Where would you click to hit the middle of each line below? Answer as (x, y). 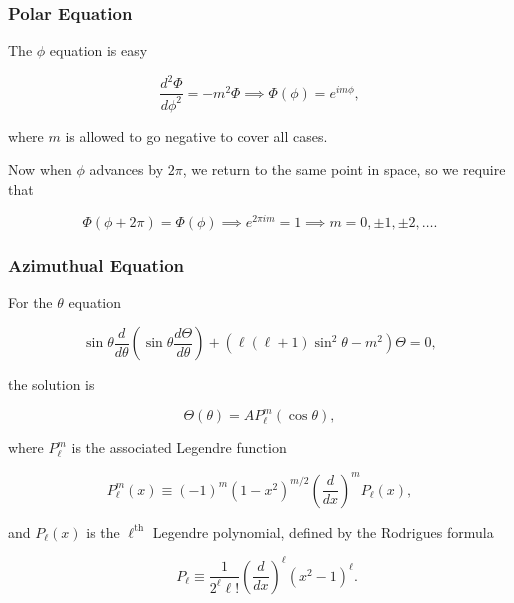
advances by (126, 169)
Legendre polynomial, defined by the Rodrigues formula (323, 531)
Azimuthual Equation (96, 264)
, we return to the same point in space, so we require (344, 169)
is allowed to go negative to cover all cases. (196, 135)
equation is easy (98, 50)
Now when (40, 169)
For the (30, 301)
